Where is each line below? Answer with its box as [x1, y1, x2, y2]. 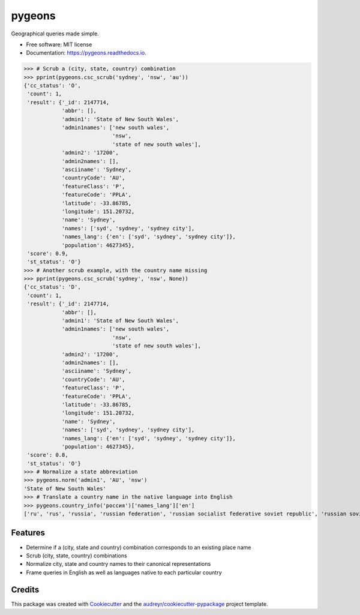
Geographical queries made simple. [11, 30, 99, 37]
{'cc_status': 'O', [23, 82, 81, 89]
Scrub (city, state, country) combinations [26, 552, 127, 559]
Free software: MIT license [26, 41, 92, 48]
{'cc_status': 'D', [23, 284, 81, 290]
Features [11, 528, 45, 538]
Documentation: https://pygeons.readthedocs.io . [26, 49, 147, 56]
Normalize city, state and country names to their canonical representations [26, 560, 211, 568]
